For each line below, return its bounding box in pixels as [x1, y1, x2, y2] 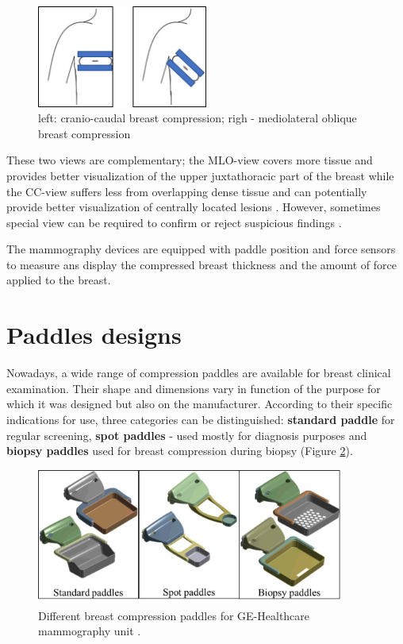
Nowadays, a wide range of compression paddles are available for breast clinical [6, 364, 391, 381]
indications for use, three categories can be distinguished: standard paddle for [6, 411, 395, 427]
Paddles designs [6, 318, 182, 351]
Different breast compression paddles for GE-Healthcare [38, 607, 310, 623]
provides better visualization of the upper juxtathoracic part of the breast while [6, 167, 394, 183]
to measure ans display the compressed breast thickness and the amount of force [6, 256, 397, 272]
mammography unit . [38, 623, 141, 639]
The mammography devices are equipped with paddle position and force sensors [6, 241, 396, 257]
